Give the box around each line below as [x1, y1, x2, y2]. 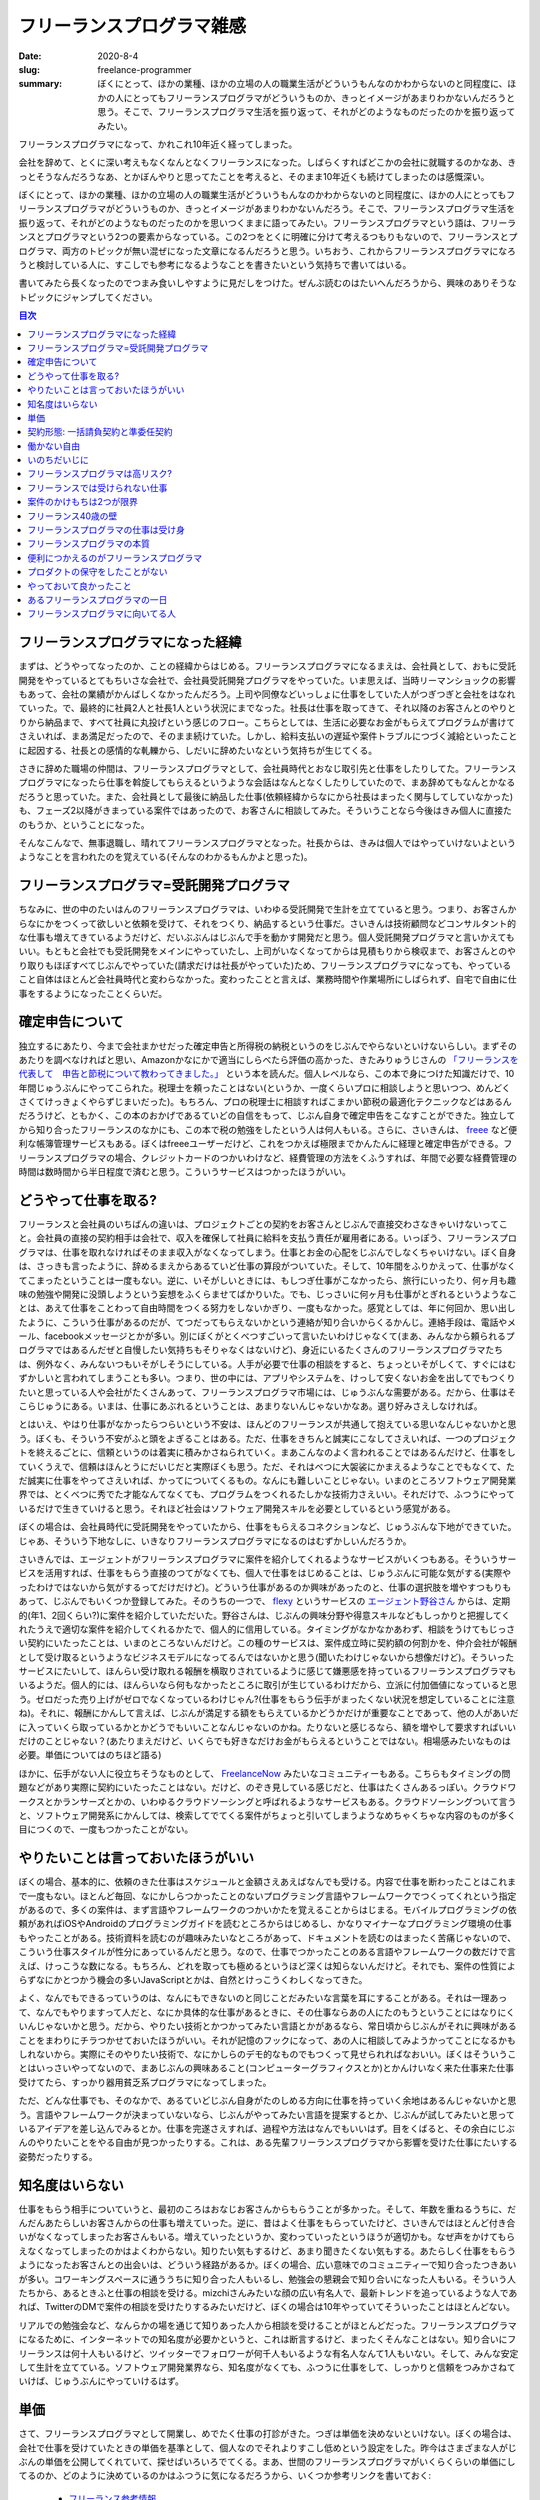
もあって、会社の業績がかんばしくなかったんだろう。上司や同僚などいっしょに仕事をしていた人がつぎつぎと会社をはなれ [18, 688, 516, 700]
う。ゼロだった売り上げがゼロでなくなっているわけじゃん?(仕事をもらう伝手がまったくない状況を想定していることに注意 [18, 1693, 515, 1705]
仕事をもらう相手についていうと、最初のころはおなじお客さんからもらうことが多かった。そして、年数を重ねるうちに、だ [18, 2203, 517, 2215]
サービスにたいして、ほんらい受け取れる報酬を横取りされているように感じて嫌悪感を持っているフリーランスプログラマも [18, 1665, 517, 1677]
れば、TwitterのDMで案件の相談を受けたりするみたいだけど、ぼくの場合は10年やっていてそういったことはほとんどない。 [18, 2301, 515, 2313]
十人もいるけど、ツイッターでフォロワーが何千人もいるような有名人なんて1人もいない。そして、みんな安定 [79, 2347, 519, 2359]
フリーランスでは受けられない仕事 [27, 481, 168, 494]
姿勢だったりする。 [18, 2150, 98, 2162]
